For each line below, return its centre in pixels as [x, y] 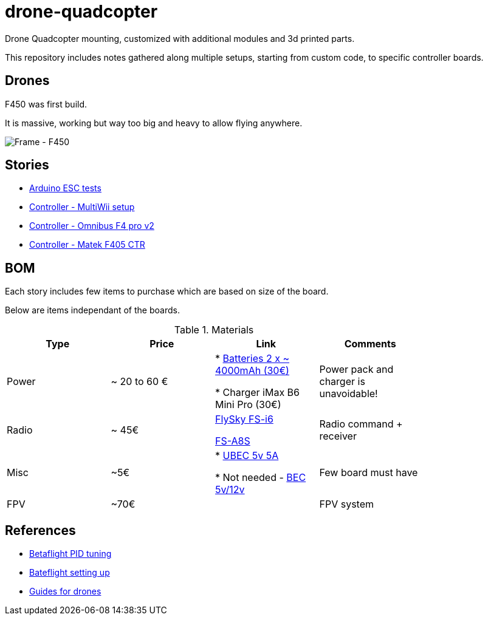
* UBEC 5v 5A [247, 456]
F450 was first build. [46, 104]
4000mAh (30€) [252, 371]
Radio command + [361, 424]
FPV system [347, 504]
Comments [370, 344]
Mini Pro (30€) [248, 405]
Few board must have [369, 473]
